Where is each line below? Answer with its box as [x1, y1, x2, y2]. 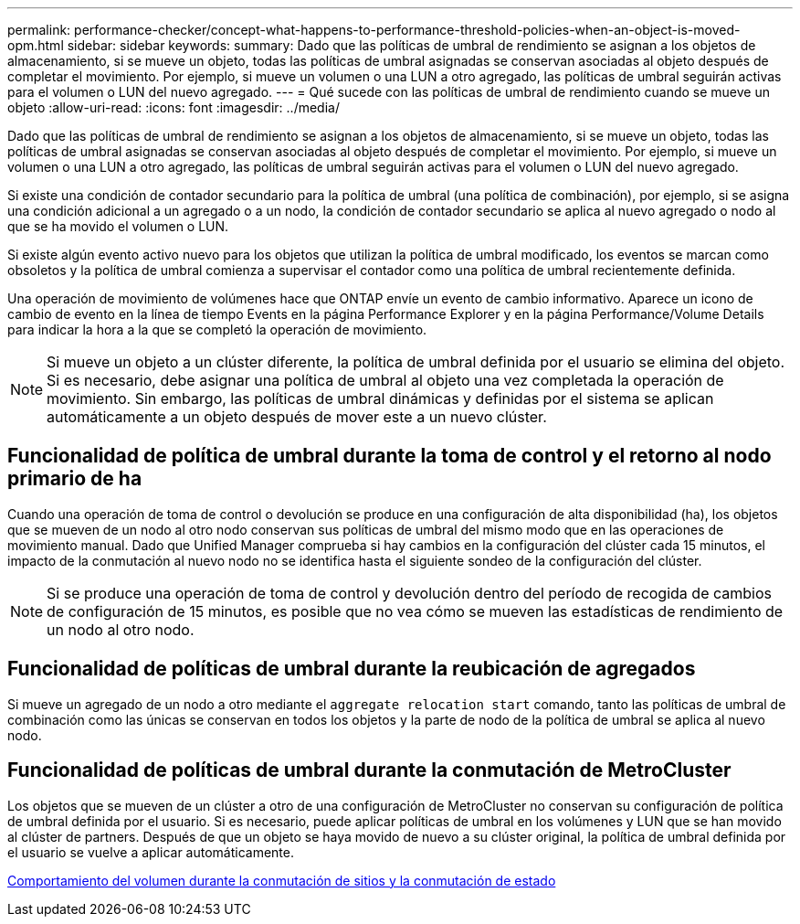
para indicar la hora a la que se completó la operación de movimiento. [7, 322, 427, 337]
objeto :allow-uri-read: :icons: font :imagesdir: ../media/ [7, 100, 340, 115]
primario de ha [7, 467, 142, 491]
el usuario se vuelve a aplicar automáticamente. [7, 844, 295, 860]
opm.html [7, 37, 64, 53]
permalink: [7, 22, 71, 37]
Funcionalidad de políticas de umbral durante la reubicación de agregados [7, 657, 696, 681]
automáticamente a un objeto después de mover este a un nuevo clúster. [47, 408, 547, 426]
